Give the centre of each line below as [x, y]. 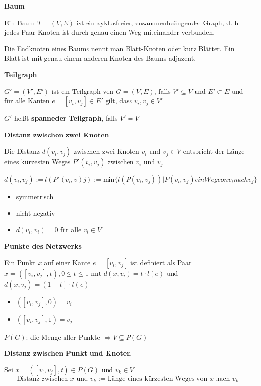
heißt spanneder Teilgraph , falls [66, 118]
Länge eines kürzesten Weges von [157, 378]
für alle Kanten [27, 101]
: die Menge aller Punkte [63, 336]
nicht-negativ [35, 213]
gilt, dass [119, 101]
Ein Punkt [20, 262]
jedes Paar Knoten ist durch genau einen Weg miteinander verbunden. [110, 32]
